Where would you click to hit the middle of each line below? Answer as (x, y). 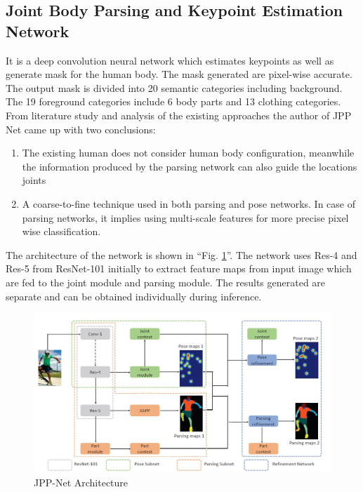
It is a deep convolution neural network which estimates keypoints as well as (170, 60)
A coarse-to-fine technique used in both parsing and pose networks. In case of (189, 203)
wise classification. (61, 231)
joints (34, 180)
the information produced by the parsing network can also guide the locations (190, 166)
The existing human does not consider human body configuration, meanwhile (188, 153)
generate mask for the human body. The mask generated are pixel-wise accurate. (179, 74)
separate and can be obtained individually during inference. (134, 296)
